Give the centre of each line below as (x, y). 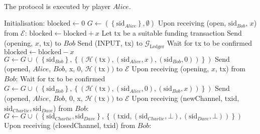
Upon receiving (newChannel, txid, (185, 98)
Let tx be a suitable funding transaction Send (172, 33)
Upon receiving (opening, (170, 69)
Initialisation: (25, 23)
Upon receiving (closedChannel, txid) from (70, 125)
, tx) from (230, 69)
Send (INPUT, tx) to (110, 42)
